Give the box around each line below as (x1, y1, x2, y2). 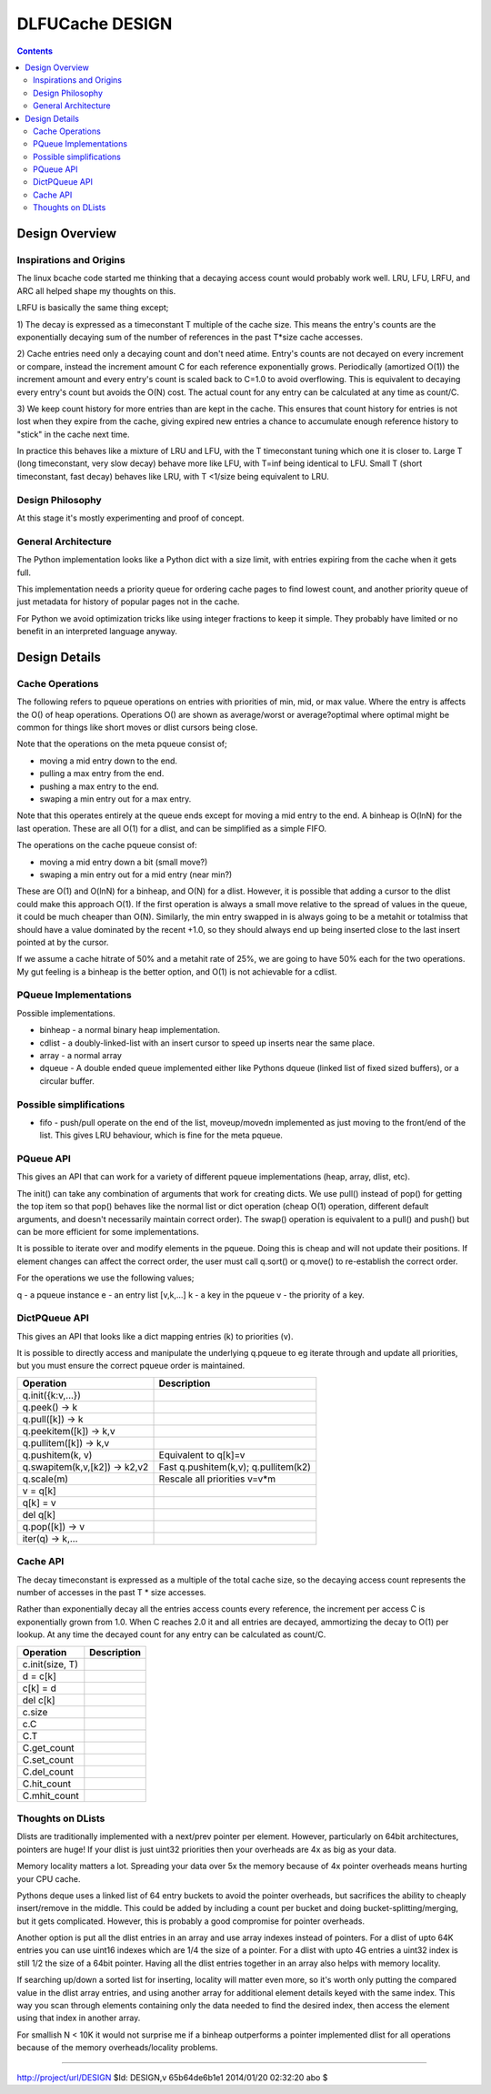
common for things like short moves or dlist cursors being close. (16, 722, 258, 733)
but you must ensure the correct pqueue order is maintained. (16, 1361, 245, 1371)
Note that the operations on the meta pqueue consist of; (16, 738, 227, 750)
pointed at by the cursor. (16, 936, 109, 947)
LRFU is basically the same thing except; (16, 302, 169, 313)
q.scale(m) (22, 1472, 68, 1485)
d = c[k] (22, 1670, 56, 1683)
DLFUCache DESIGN (16, 14, 173, 34)
